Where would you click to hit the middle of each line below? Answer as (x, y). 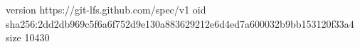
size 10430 (28, 37)
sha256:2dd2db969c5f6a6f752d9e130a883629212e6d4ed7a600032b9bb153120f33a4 (180, 23)
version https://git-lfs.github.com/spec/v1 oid (106, 9)
